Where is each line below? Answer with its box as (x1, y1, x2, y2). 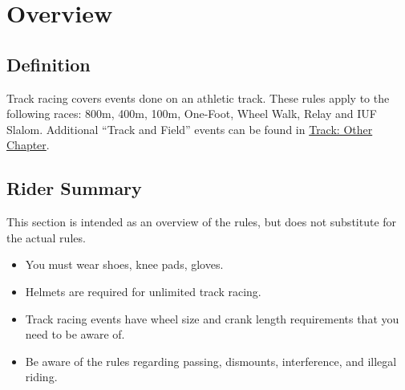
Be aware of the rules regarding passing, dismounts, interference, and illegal (25, 352, 397, 369)
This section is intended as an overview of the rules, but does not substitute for (6, 213, 397, 230)
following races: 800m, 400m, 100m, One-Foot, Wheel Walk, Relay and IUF (6, 105, 377, 122)
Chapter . (6, 136, 50, 153)
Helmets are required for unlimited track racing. (25, 282, 261, 299)
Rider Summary (6, 176, 142, 201)
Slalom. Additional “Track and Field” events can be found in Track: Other (6, 120, 373, 137)
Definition (6, 51, 91, 76)
